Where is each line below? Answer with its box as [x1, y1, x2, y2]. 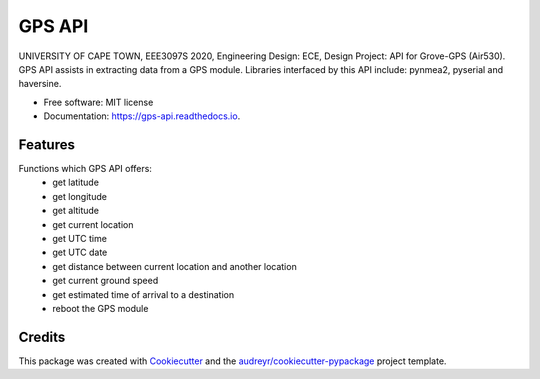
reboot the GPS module [52, 302, 149, 314]
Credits [18, 328, 66, 345]
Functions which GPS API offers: [18, 163, 152, 175]
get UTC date [52, 246, 108, 259]
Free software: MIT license [43, 96, 154, 108]
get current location [52, 218, 134, 230]
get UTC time [52, 232, 107, 244]
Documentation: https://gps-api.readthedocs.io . [43, 110, 241, 122]
